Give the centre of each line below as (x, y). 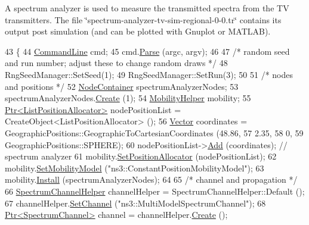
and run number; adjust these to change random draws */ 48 (116, 63)
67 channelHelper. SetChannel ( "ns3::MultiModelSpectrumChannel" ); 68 (135, 203)
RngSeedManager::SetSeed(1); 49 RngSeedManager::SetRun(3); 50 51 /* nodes (149, 74)
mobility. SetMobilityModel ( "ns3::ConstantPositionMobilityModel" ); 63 (135, 168)
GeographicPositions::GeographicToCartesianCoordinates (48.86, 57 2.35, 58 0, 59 (154, 132)
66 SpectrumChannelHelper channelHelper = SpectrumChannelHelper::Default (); (155, 191)
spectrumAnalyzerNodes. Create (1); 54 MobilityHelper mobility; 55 (128, 98)
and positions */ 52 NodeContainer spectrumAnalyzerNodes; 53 (122, 86)
